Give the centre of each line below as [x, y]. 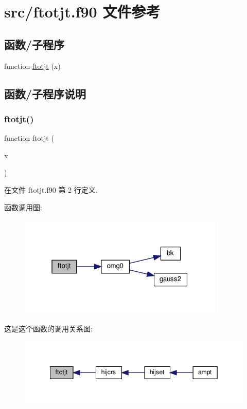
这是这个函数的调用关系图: [48, 328]
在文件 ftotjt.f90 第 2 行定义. [51, 189]
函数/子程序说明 [45, 93]
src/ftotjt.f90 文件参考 [82, 12]
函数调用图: [23, 207]
